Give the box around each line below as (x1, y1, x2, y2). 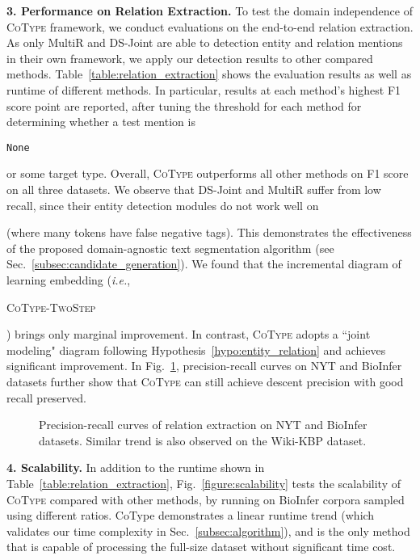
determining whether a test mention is (6, 113, 195, 130)
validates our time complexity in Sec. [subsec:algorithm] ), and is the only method (6, 522, 410, 539)
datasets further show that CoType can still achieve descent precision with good (6, 373, 404, 389)
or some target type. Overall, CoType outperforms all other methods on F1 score (6, 165, 409, 182)
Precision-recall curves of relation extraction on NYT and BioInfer (39, 416, 367, 433)
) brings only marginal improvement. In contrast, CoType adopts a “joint (6, 326, 371, 343)
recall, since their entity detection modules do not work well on (6, 196, 319, 213)
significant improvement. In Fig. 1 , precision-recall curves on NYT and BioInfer (6, 357, 402, 374)
